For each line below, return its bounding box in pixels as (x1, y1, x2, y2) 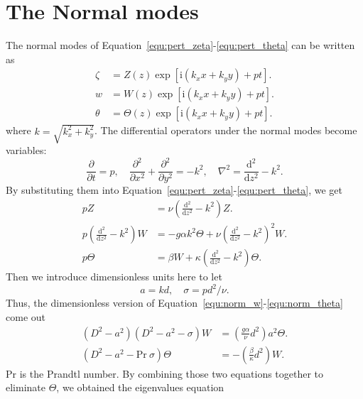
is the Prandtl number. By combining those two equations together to (19, 366, 324, 381)
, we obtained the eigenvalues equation (56, 380, 224, 395)
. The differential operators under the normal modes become (94, 123, 357, 138)
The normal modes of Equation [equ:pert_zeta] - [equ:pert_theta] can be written (6, 38, 355, 53)
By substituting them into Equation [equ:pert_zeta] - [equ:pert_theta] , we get (6, 182, 342, 197)
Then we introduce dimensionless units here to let (6, 269, 222, 284)
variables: (6, 142, 47, 157)
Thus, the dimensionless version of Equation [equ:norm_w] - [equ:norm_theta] (6, 295, 343, 310)
